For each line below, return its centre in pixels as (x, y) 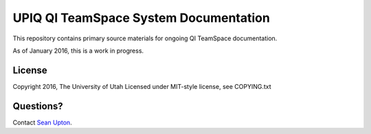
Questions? (38, 106)
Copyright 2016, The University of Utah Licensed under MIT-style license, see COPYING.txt (142, 86)
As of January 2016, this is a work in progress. (78, 51)
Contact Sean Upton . (42, 122)
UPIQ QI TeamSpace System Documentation (142, 18)
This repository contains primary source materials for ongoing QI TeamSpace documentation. (145, 38)
